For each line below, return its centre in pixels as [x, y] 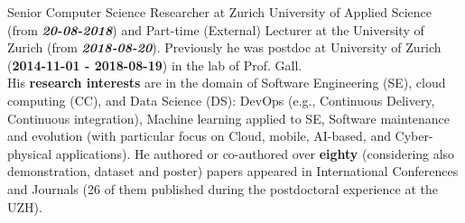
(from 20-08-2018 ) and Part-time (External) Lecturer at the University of [216, 29]
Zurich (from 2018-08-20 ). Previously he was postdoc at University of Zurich [224, 47]
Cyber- [414, 136]
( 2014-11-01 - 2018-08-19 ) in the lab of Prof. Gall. [155, 65]
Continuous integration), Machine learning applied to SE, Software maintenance [229, 118]
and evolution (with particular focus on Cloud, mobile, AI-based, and [199, 136]
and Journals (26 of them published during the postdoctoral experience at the [223, 188]
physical [30, 153]
